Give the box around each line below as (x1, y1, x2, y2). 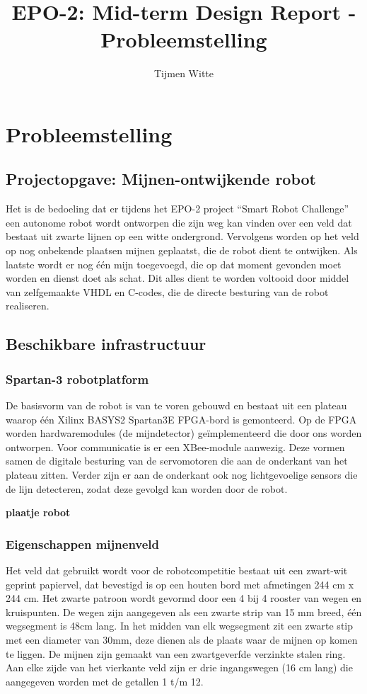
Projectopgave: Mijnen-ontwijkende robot (6, 168, 316, 190)
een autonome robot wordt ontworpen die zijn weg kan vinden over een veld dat (6, 215, 352, 229)
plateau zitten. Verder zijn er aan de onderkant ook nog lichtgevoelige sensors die (6, 467, 358, 482)
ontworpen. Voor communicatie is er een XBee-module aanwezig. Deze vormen (6, 439, 345, 454)
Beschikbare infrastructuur (6, 333, 206, 355)
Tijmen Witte (154, 66, 214, 81)
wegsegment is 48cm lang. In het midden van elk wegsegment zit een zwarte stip (6, 618, 354, 633)
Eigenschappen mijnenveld (6, 535, 160, 552)
